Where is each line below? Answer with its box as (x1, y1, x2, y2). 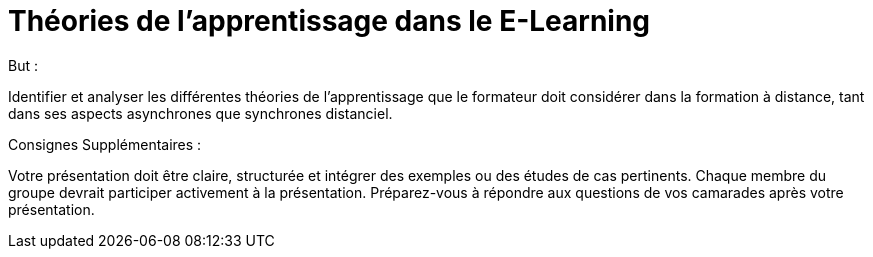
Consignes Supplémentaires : (8, 135, 202, 153)
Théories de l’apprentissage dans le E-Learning (8, 4, 651, 38)
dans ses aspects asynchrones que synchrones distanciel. (8, 104, 393, 122)
